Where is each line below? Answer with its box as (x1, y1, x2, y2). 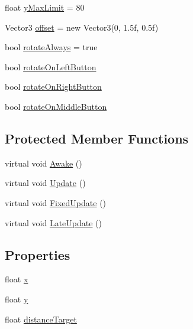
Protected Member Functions (5, 129, 189, 147)
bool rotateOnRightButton (5, 80, 102, 93)
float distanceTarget (5, 312, 77, 325)
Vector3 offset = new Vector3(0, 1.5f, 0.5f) (5, 21, 159, 33)
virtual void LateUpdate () (5, 216, 102, 229)
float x (5, 273, 28, 285)
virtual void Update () (5, 177, 86, 189)
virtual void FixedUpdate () (5, 196, 107, 209)
